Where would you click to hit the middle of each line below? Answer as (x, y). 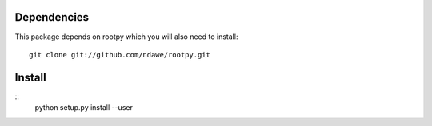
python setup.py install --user (84, 108)
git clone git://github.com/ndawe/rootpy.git (120, 55)
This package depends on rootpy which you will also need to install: (126, 37)
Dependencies (52, 17)
